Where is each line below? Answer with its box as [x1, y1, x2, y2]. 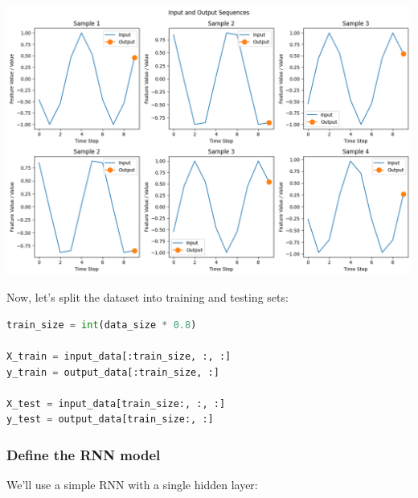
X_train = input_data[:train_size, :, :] [6, 351, 232, 363]
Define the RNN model [6, 444, 161, 464]
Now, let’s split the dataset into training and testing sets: [6, 289, 289, 306]
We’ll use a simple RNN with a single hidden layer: [6, 476, 258, 493]
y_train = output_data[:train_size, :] [6, 366, 219, 378]
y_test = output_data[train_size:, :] [6, 414, 214, 426]
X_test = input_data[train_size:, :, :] [6, 397, 226, 410]
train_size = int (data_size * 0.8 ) [6, 319, 197, 331]
